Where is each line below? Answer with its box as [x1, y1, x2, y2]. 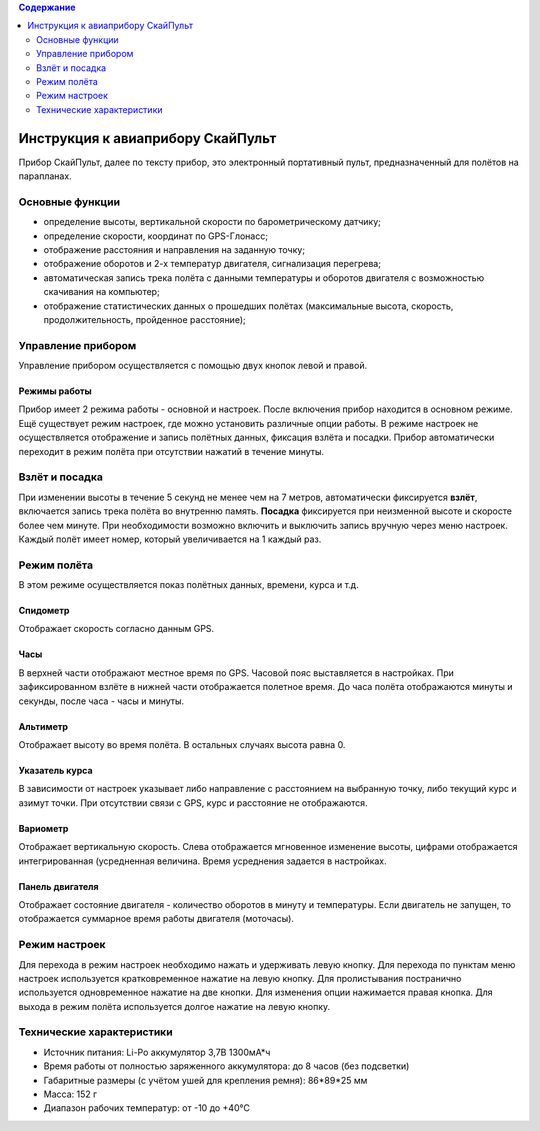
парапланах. [18, 170, 72, 182]
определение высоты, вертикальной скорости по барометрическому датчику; [43, 216, 382, 228]
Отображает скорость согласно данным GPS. [18, 623, 215, 635]
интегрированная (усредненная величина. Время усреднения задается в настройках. [18, 855, 387, 867]
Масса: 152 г [43, 1088, 98, 1100]
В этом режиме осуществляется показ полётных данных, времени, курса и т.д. [18, 579, 359, 591]
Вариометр [18, 822, 69, 834]
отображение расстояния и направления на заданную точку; [43, 243, 305, 255]
